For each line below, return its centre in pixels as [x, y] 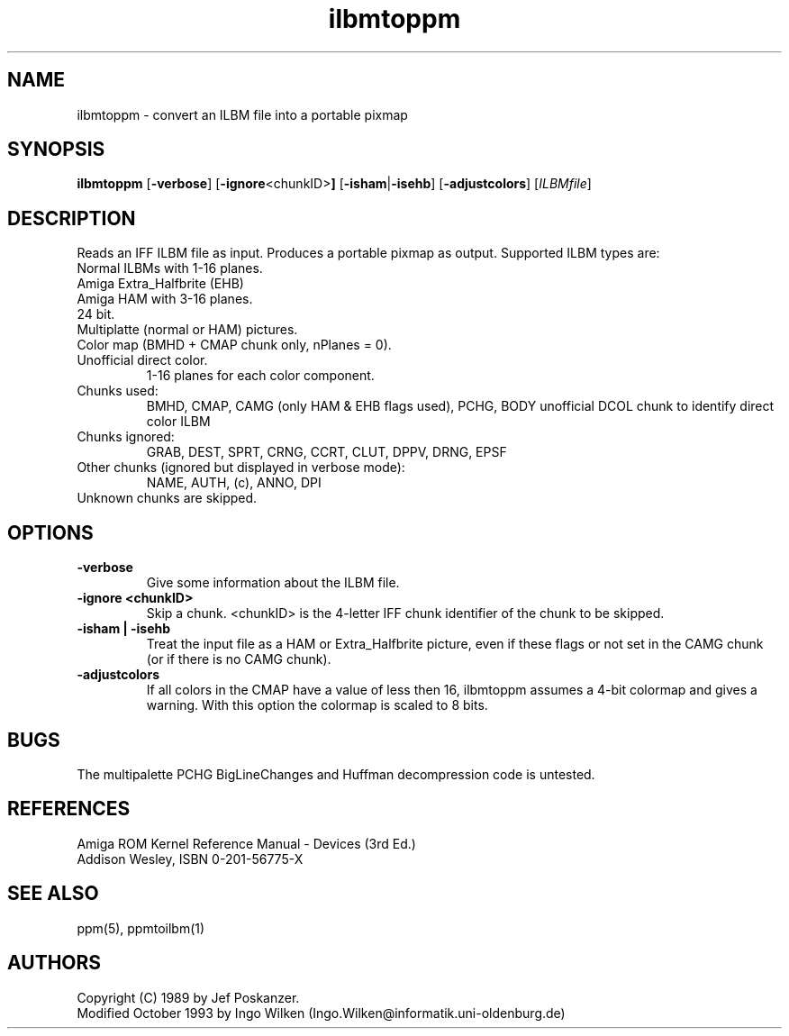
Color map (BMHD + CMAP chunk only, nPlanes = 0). [234, 345]
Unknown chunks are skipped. [167, 498]
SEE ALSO [53, 894]
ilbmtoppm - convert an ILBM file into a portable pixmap [242, 114]
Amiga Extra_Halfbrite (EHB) [160, 284]
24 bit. [96, 314]
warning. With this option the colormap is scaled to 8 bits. [317, 705]
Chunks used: [118, 391]
